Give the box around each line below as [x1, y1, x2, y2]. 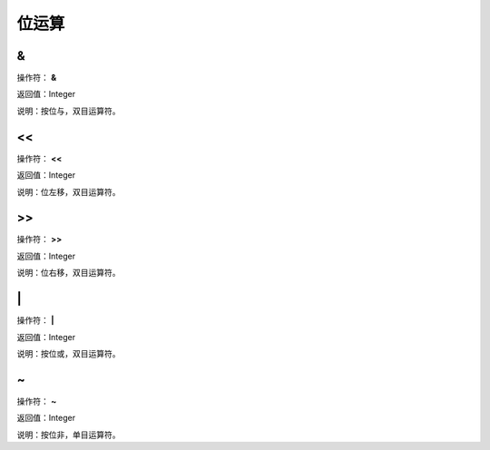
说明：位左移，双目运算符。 [16, 186, 121, 197]
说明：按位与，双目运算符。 [16, 105, 121, 116]
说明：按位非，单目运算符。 [16, 429, 121, 440]
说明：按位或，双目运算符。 [16, 347, 121, 358]
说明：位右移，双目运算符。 [16, 268, 121, 279]
